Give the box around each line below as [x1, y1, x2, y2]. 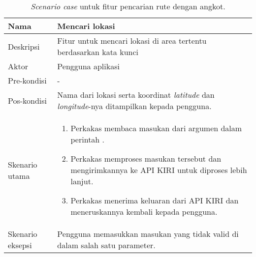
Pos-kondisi [8, 94, 47, 106]
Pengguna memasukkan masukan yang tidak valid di [57, 228, 239, 239]
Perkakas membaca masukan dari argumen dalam [70, 122, 242, 134]
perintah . [70, 134, 105, 145]
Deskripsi [8, 40, 40, 52]
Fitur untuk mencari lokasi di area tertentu [57, 35, 207, 46]
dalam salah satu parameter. [57, 239, 156, 251]
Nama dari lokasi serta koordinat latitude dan [57, 89, 215, 100]
